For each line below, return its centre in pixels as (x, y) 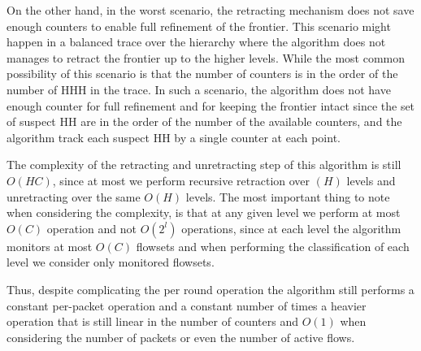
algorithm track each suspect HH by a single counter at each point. (174, 137)
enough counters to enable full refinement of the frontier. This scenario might (199, 26)
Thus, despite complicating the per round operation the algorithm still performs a (210, 289)
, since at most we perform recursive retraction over (181, 180)
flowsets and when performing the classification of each (273, 246)
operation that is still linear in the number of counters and (152, 321)
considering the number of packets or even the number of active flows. (181, 337)
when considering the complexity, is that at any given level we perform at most (204, 212)
